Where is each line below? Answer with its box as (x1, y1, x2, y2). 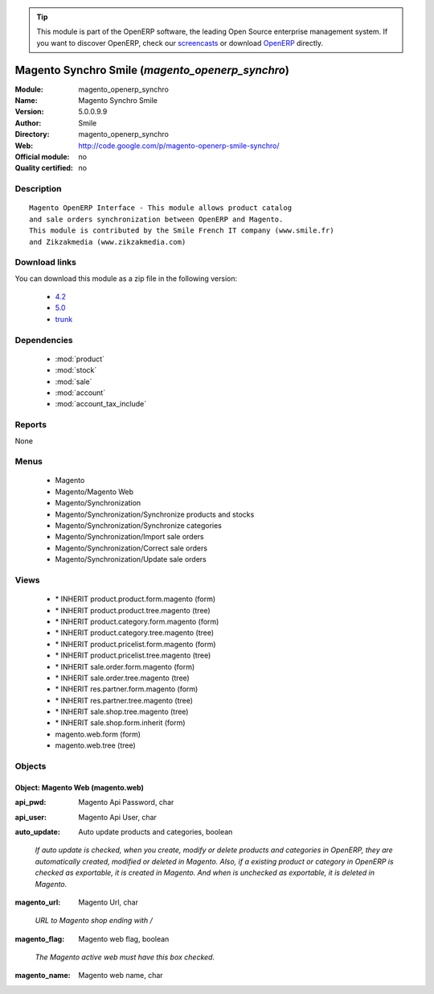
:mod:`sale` (55, 377, 92, 386)
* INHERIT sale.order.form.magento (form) (55, 662, 195, 671)
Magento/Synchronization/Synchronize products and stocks (55, 509, 255, 519)
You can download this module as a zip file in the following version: (14, 274, 238, 283)
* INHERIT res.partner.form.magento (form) (55, 684, 199, 694)
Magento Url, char (78, 897, 138, 907)
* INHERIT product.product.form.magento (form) (55, 594, 216, 604)
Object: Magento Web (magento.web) (14, 782, 144, 792)
